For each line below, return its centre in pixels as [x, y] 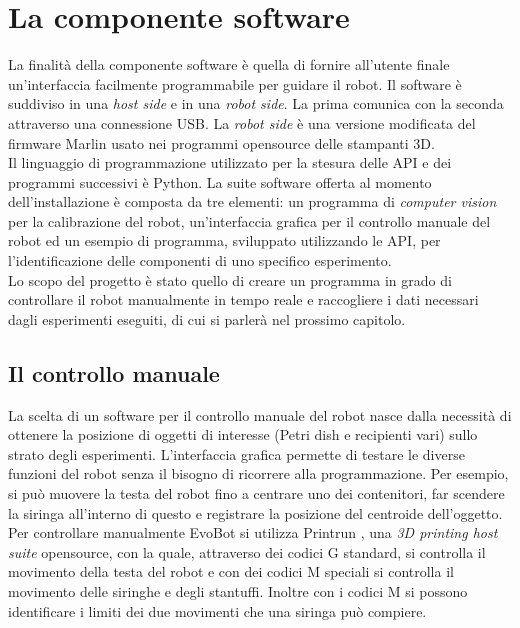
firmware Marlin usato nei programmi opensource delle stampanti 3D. [221, 142]
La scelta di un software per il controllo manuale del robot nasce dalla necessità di [260, 414]
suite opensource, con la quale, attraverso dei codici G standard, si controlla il [247, 551]
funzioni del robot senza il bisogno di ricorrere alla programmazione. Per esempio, [258, 473]
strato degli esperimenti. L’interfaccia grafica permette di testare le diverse [236, 453]
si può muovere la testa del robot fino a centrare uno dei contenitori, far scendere [256, 493]
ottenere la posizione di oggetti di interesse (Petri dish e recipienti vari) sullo [243, 434]
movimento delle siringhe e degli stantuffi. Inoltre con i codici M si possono [238, 590]
